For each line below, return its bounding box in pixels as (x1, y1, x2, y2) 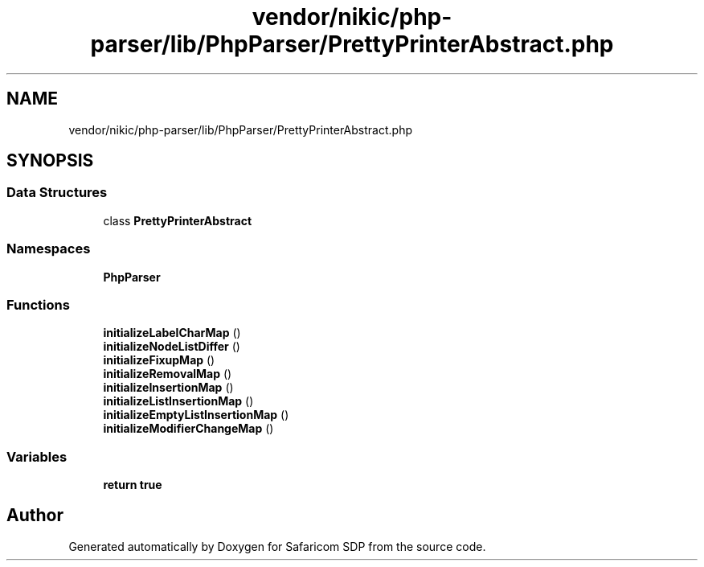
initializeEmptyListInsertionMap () (103, 408, 289, 422)
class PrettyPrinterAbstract (103, 213, 252, 228)
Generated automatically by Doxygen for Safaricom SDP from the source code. (68, 539, 486, 553)
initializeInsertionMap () (103, 380, 234, 395)
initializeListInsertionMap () (103, 394, 254, 409)
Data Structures (6, 184, 108, 201)
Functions (6, 296, 70, 313)
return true (103, 478, 162, 492)
